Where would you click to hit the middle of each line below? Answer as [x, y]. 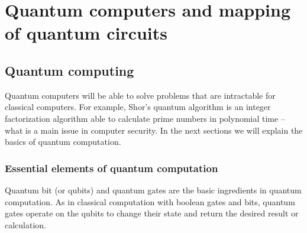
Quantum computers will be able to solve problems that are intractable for [140, 95]
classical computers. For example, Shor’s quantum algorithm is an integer [138, 107]
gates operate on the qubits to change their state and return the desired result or [152, 213]
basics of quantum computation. [63, 142]
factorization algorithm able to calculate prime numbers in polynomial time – [145, 118]
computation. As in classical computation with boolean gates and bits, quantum [150, 201]
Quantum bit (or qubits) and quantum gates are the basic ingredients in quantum [153, 190]
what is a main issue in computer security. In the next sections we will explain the [154, 130]
